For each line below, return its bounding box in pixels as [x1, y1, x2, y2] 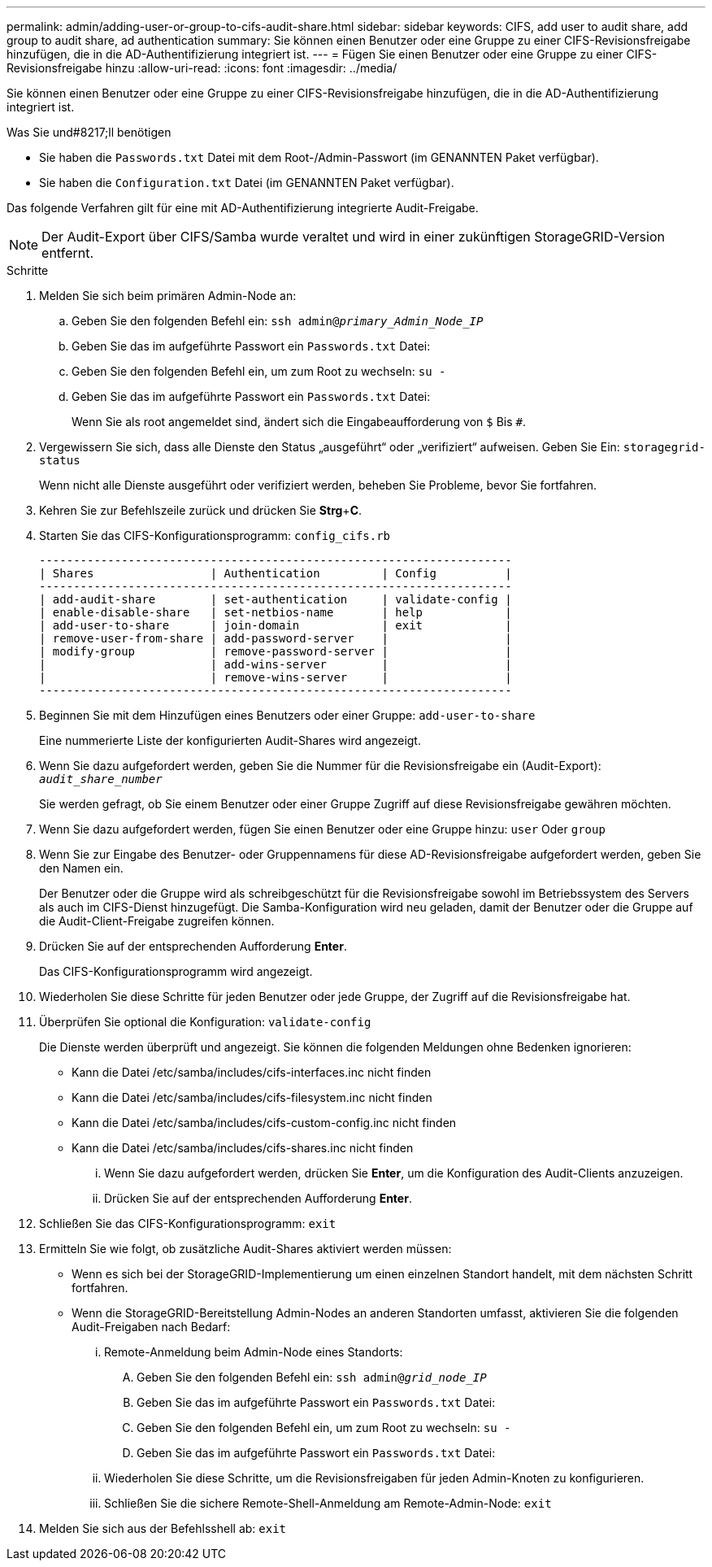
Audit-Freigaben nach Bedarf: [72, 1320, 231, 1334]
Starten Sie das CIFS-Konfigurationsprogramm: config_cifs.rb [39, 529, 391, 542]
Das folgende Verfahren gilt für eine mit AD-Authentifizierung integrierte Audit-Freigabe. [7, 201, 479, 215]
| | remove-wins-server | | [39, 671, 512, 684]
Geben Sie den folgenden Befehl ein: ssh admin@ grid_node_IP [137, 1370, 487, 1384]
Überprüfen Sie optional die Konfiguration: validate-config [39, 1015, 371, 1029]
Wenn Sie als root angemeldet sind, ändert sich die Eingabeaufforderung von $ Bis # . [72, 415, 526, 429]
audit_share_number [39, 773, 163, 786]
